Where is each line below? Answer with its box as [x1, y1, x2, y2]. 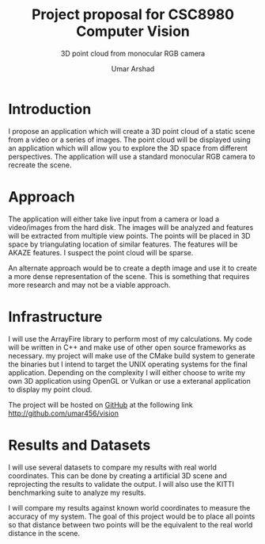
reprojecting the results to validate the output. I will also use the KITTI [8, 479, 235, 488]
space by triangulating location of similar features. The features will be [8, 239, 238, 249]
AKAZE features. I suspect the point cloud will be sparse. [8, 247, 194, 257]
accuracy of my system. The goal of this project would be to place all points [8, 511, 256, 521]
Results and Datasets [8, 436, 151, 454]
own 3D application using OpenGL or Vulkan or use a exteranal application [8, 376, 251, 385]
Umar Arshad [111, 63, 155, 73]
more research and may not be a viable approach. [8, 280, 171, 289]
